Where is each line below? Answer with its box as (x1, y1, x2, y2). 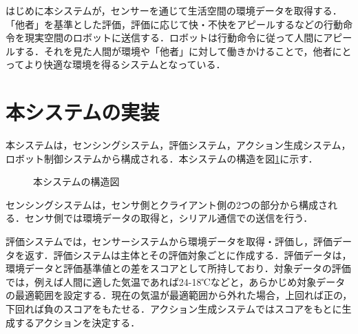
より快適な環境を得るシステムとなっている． (24, 57, 226, 72)
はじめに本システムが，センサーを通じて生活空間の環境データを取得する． (6, 3, 342, 17)
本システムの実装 (6, 98, 160, 126)
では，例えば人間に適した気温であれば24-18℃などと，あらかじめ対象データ (6, 274, 346, 289)
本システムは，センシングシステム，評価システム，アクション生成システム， (6, 138, 351, 152)
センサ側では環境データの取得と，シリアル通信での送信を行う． (24, 211, 313, 225)
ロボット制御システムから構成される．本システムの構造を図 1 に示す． (6, 151, 318, 165)
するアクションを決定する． (14, 315, 140, 329)
